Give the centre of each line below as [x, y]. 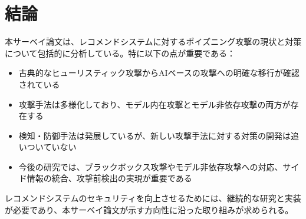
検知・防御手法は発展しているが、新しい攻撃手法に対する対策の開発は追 [159, 135]
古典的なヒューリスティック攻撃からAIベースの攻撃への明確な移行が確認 [159, 73]
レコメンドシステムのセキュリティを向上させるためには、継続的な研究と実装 [153, 198]
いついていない [47, 147]
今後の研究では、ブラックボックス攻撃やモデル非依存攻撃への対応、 [151, 166]
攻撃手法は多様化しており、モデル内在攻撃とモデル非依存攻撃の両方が [154, 104]
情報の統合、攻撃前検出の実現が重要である [109, 178]
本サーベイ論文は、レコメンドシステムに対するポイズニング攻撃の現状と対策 [153, 42]
